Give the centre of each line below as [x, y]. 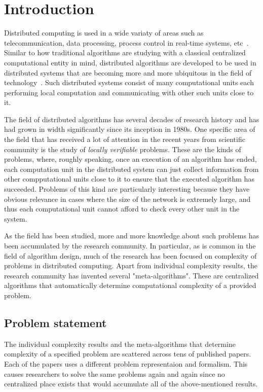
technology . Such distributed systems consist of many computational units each [129, 82]
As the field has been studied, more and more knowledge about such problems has [132, 236]
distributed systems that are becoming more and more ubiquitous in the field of [128, 72]
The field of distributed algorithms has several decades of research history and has [132, 119]
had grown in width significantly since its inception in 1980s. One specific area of [130, 129]
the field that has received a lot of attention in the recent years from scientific [125, 139]
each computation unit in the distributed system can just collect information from [131, 169]
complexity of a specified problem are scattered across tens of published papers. [128, 354]
